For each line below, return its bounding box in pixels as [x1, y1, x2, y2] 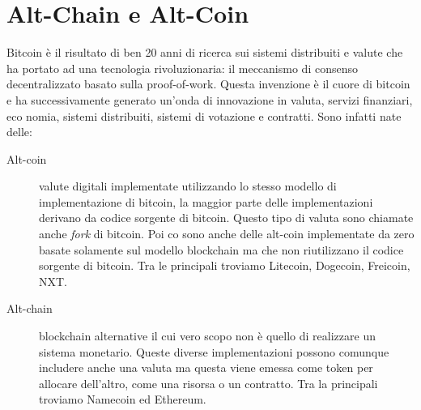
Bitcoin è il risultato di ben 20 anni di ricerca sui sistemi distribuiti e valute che [6, 44, 403, 61]
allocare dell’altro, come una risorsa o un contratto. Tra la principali [39, 374, 378, 391]
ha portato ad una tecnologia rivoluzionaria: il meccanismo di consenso [6, 59, 358, 76]
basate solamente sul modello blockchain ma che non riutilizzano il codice [39, 241, 404, 258]
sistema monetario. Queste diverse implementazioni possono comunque [39, 343, 389, 360]
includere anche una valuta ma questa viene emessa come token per [39, 359, 373, 376]
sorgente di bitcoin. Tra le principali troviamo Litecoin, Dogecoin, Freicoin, [39, 257, 410, 274]
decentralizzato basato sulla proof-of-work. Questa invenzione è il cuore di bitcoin [6, 75, 410, 92]
